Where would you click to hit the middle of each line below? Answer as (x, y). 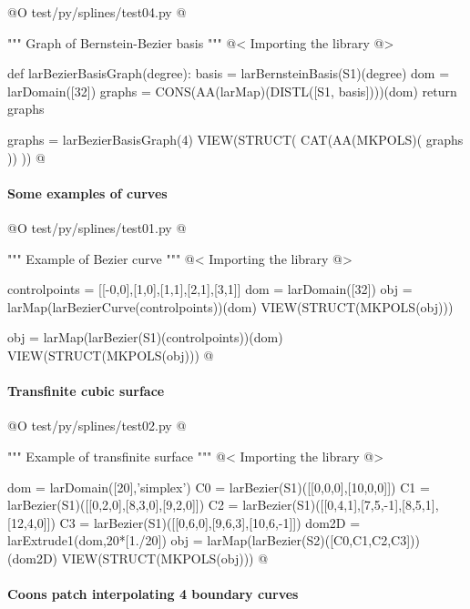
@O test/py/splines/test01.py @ (97, 227)
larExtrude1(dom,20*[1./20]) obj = (105, 540)
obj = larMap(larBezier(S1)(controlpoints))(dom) (145, 337)
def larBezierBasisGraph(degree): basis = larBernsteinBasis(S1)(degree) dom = (229, 73)
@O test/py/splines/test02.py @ (97, 426)
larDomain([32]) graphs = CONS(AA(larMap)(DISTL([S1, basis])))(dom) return (232, 91)
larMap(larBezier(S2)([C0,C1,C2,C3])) (313, 540)
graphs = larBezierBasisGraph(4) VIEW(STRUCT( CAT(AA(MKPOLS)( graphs (235, 139)
